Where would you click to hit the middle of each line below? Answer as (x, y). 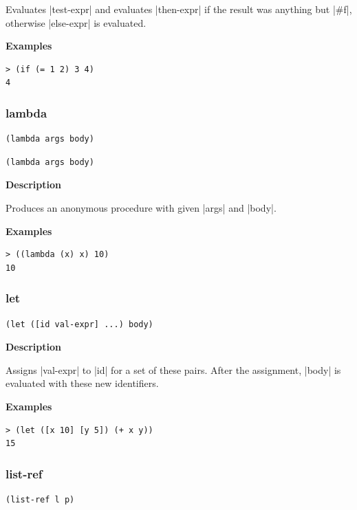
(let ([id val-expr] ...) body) (79, 324)
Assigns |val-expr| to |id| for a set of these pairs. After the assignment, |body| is (173, 369)
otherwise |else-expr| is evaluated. (76, 22)
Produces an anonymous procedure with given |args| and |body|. (141, 207)
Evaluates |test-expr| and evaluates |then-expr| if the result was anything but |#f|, (179, 9)
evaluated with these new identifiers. (82, 383)
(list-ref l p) (40, 499)
